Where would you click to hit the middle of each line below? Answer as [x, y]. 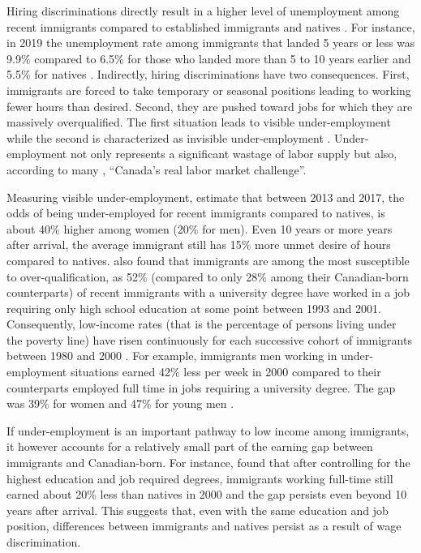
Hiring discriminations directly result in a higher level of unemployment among [203, 11]
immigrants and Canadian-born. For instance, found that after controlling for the [208, 463]
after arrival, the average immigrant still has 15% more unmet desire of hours [199, 244]
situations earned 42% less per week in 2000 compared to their [226, 372]
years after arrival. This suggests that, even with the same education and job [198, 510]
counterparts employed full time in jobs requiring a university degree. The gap [201, 387]
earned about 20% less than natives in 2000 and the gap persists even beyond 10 [207, 494]
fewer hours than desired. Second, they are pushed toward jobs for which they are [210, 106]
